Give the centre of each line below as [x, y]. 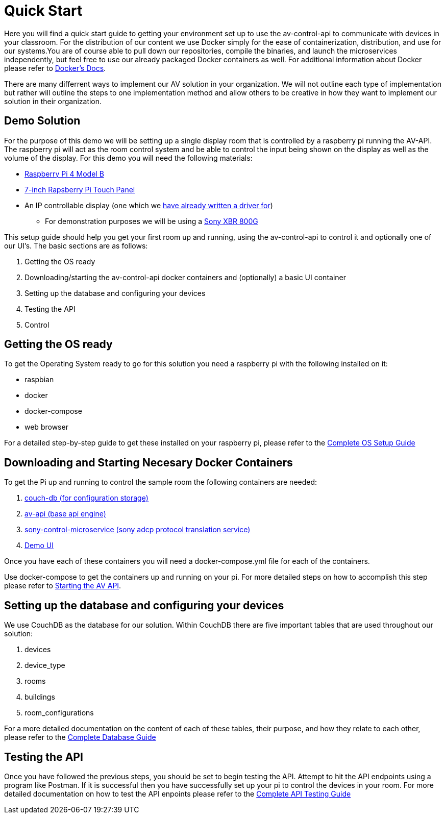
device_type [45, 665]
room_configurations [59, 713]
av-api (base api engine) [65, 514]
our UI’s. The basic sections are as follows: [76, 245]
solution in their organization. [53, 101]
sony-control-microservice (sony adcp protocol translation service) [138, 530]
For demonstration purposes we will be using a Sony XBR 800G [152, 221]
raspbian [39, 380]
